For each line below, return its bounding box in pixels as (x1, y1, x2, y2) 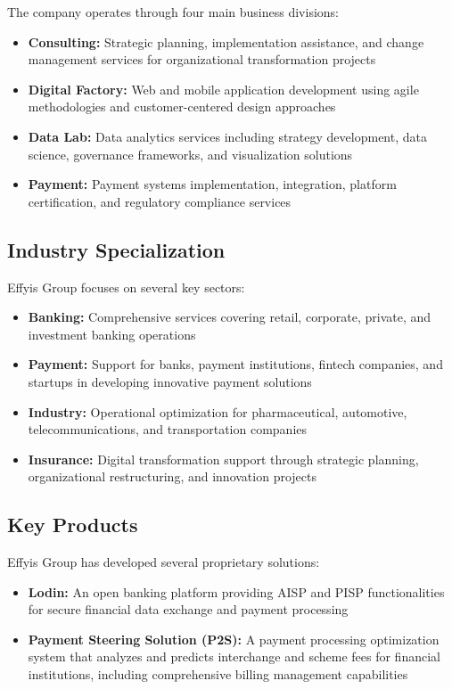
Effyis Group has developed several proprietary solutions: (7, 553, 320, 571)
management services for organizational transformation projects (28, 50, 376, 69)
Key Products (7, 511, 138, 538)
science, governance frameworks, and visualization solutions (28, 144, 353, 163)
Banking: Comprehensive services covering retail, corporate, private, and (28, 308, 431, 326)
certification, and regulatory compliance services (28, 192, 292, 210)
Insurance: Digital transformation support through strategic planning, (28, 449, 419, 468)
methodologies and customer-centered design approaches (28, 97, 336, 116)
